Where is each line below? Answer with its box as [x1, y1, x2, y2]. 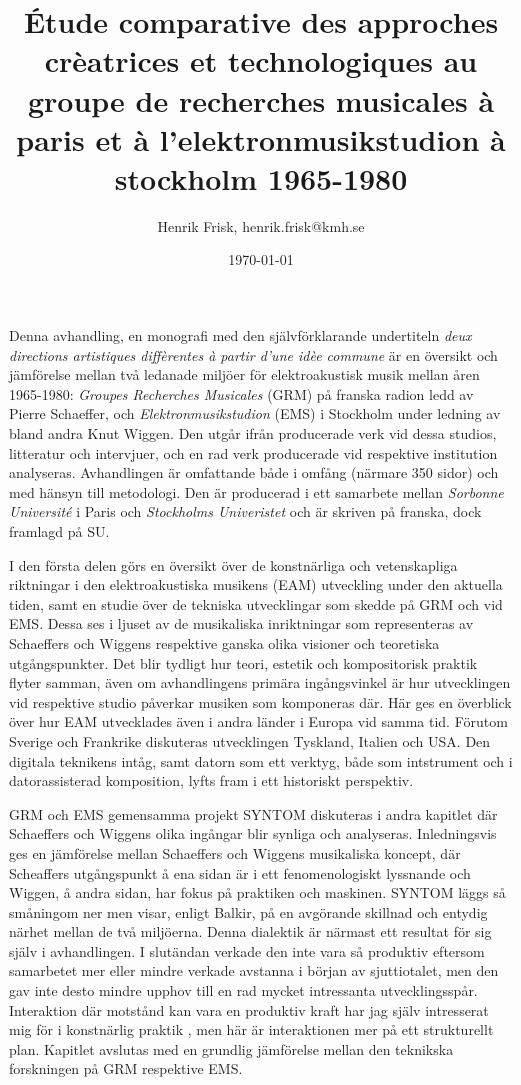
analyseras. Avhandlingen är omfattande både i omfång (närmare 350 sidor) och [9, 462, 499, 483]
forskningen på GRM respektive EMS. [9, 1058, 243, 1079]
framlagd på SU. [9, 521, 110, 541]
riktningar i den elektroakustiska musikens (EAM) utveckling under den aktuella [9, 574, 503, 595]
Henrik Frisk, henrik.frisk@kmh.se [157, 215, 365, 236]
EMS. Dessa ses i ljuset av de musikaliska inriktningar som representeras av [9, 613, 474, 634]
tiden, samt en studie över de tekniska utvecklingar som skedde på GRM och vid [9, 593, 503, 614]
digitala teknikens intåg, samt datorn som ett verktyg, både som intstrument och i [9, 750, 513, 771]
